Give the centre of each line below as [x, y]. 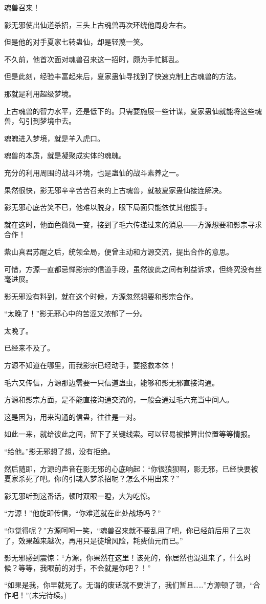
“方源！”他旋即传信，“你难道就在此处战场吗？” [83, 513]
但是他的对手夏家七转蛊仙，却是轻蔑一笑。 [76, 42]
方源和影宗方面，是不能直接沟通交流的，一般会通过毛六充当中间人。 [119, 400]
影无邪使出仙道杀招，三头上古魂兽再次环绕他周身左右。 [97, 24]
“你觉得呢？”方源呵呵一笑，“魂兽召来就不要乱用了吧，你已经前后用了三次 [127, 530]
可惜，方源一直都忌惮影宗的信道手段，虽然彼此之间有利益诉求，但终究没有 [129, 269]
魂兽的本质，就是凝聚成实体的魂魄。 [65, 155]
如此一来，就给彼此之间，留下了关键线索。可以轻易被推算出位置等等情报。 [129, 434]
